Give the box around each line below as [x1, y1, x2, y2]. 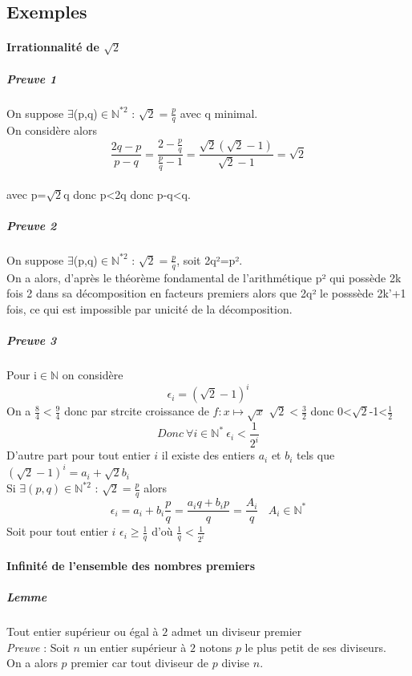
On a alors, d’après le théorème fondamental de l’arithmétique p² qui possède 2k [6, 269, 402, 285]
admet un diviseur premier [171, 622, 302, 639]
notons [199, 638, 232, 655]
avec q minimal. [180, 104, 258, 121]
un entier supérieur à [83, 638, 187, 655]
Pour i [6, 366, 37, 383]
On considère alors [6, 122, 98, 139]
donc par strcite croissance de [64, 403, 209, 419]
